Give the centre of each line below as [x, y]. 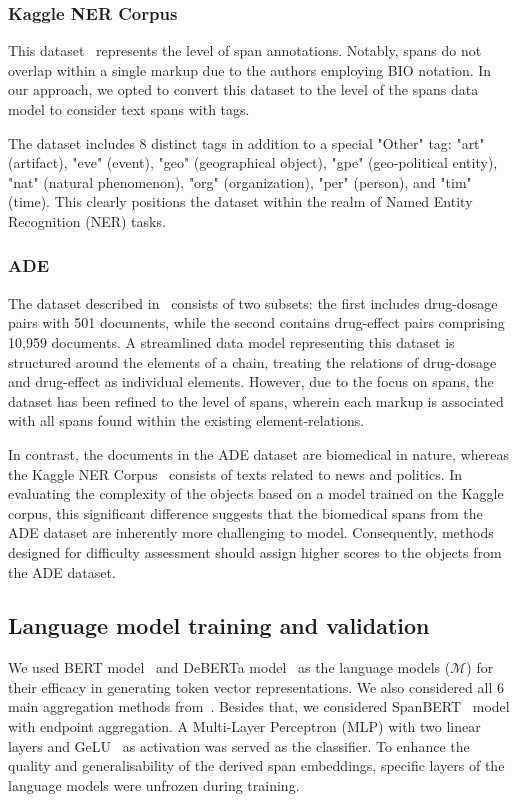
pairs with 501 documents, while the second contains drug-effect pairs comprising [256, 322]
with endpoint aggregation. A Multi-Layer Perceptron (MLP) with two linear [244, 726]
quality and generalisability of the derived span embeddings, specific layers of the [256, 765]
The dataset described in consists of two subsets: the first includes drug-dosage [253, 302]
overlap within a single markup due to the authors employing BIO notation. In [250, 69]
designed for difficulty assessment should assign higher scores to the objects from [255, 551]
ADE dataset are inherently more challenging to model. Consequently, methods [251, 532]
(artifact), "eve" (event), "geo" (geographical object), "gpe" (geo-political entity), [253, 162]
